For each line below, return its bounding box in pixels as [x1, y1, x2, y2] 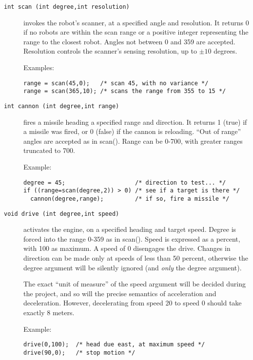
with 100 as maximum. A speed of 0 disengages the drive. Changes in [23, 243, 231, 253]
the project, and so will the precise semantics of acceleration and [23, 288, 216, 298]
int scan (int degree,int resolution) [4, 3, 130, 10]
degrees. [214, 46, 237, 56]
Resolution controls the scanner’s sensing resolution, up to [23, 46, 197, 56]
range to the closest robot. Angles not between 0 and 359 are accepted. [23, 36, 235, 46]
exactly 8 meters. [23, 307, 75, 317]
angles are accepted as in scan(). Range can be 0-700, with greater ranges [23, 135, 243, 146]
